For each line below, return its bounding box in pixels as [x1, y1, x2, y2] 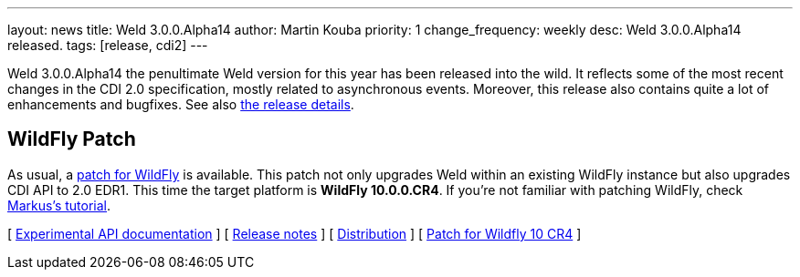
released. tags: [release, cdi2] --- [7, 37, 208, 53]
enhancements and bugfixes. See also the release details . [7, 97, 354, 112]
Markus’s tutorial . [7, 197, 111, 213]
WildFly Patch [7, 128, 136, 151]
